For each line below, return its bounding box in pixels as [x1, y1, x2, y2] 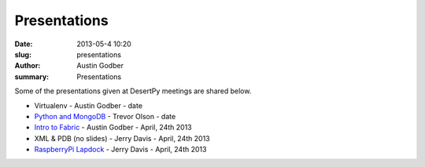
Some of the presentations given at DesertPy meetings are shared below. [14, 86, 252, 96]
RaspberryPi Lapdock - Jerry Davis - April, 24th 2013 [34, 145, 207, 154]
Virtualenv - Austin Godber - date [34, 100, 143, 110]
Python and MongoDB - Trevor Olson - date [34, 111, 176, 121]
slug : [14, 49, 31, 59]
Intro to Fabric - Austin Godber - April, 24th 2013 [34, 122, 192, 133]
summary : [14, 71, 50, 82]
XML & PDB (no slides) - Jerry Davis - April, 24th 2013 [34, 133, 210, 143]
